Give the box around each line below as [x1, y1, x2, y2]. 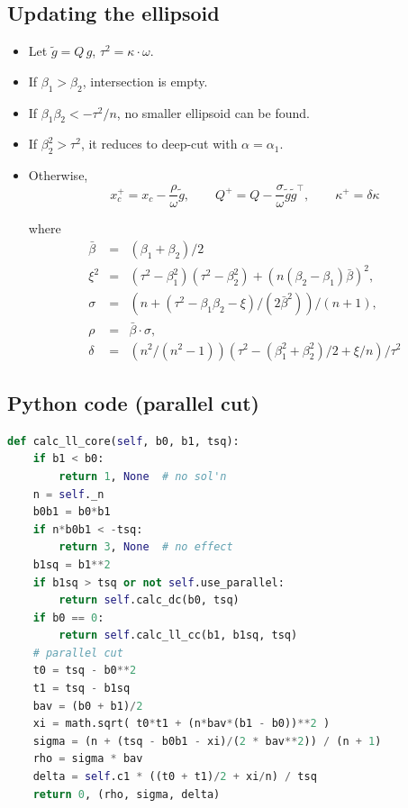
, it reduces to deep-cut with [80, 134, 238, 153]
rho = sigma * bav [32, 752, 143, 766]
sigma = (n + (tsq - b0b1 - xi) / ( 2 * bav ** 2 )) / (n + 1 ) [32, 734, 382, 748]
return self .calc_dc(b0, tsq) [59, 594, 240, 607]
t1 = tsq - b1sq [32, 682, 131, 695]
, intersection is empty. [82, 71, 208, 90]
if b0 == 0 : [32, 611, 104, 624]
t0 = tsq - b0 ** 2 [32, 664, 137, 677]
